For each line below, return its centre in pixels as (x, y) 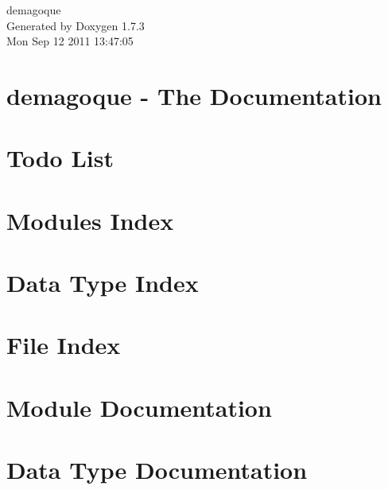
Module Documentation (139, 407)
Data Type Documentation (157, 470)
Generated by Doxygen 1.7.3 (76, 25)
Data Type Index (103, 283)
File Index (64, 345)
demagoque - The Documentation (194, 95)
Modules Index (90, 220)
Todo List (60, 158)
